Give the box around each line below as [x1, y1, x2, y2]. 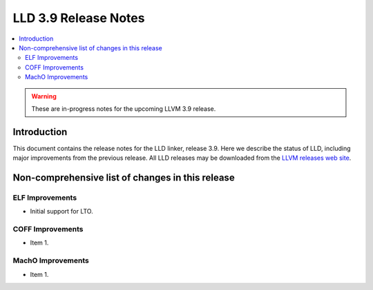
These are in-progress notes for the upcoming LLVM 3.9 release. [31, 104, 216, 113]
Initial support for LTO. [30, 207, 93, 216]
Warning [31, 92, 57, 100]
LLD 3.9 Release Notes [12, 10, 145, 25]
